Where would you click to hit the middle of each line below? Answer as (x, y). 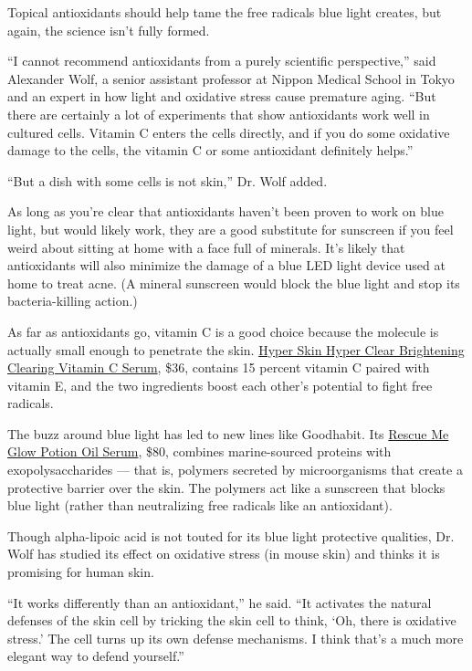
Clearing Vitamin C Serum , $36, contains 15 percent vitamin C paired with (219, 367)
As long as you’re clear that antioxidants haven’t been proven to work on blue (226, 211)
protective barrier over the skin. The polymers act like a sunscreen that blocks (226, 487)
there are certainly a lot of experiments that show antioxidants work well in (219, 114)
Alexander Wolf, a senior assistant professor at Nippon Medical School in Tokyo (231, 78)
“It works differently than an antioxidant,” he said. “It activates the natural (220, 602)
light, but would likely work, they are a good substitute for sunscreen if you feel (231, 229)
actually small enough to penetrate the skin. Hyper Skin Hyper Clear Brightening (236, 349)
